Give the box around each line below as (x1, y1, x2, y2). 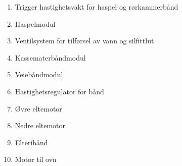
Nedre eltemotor (15, 120, 66, 131)
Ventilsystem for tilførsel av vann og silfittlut (15, 35, 154, 46)
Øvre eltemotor (15, 103, 62, 114)
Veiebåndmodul (15, 69, 63, 80)
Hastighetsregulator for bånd (15, 86, 104, 96)
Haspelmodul (15, 18, 56, 29)
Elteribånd (15, 137, 48, 147)
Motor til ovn (15, 154, 57, 164)
